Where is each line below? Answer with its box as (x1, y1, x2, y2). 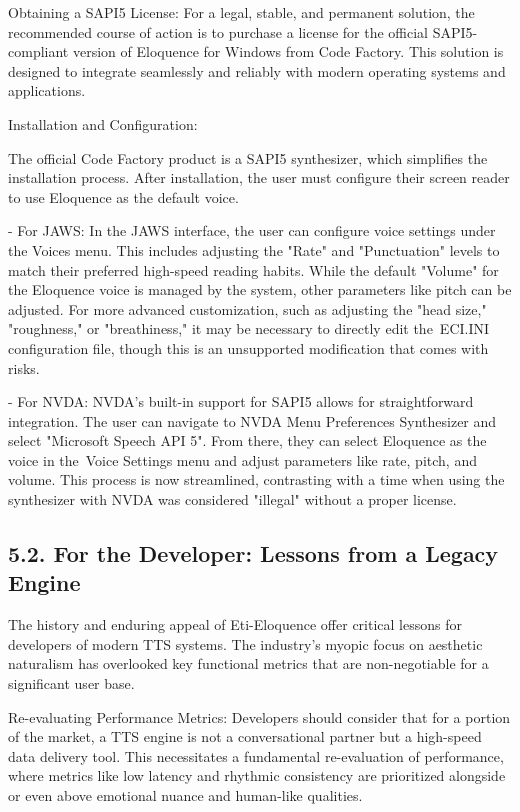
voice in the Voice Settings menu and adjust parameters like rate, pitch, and (8, 449, 477, 470)
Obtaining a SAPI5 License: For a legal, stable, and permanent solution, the (8, 2, 475, 22)
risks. (8, 357, 40, 378)
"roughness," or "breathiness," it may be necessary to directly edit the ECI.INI (8, 318, 490, 339)
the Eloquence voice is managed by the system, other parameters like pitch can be (8, 279, 512, 300)
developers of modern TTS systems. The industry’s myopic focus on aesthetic (8, 633, 483, 654)
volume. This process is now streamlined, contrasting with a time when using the (8, 469, 505, 490)
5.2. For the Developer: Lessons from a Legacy (8, 538, 499, 569)
